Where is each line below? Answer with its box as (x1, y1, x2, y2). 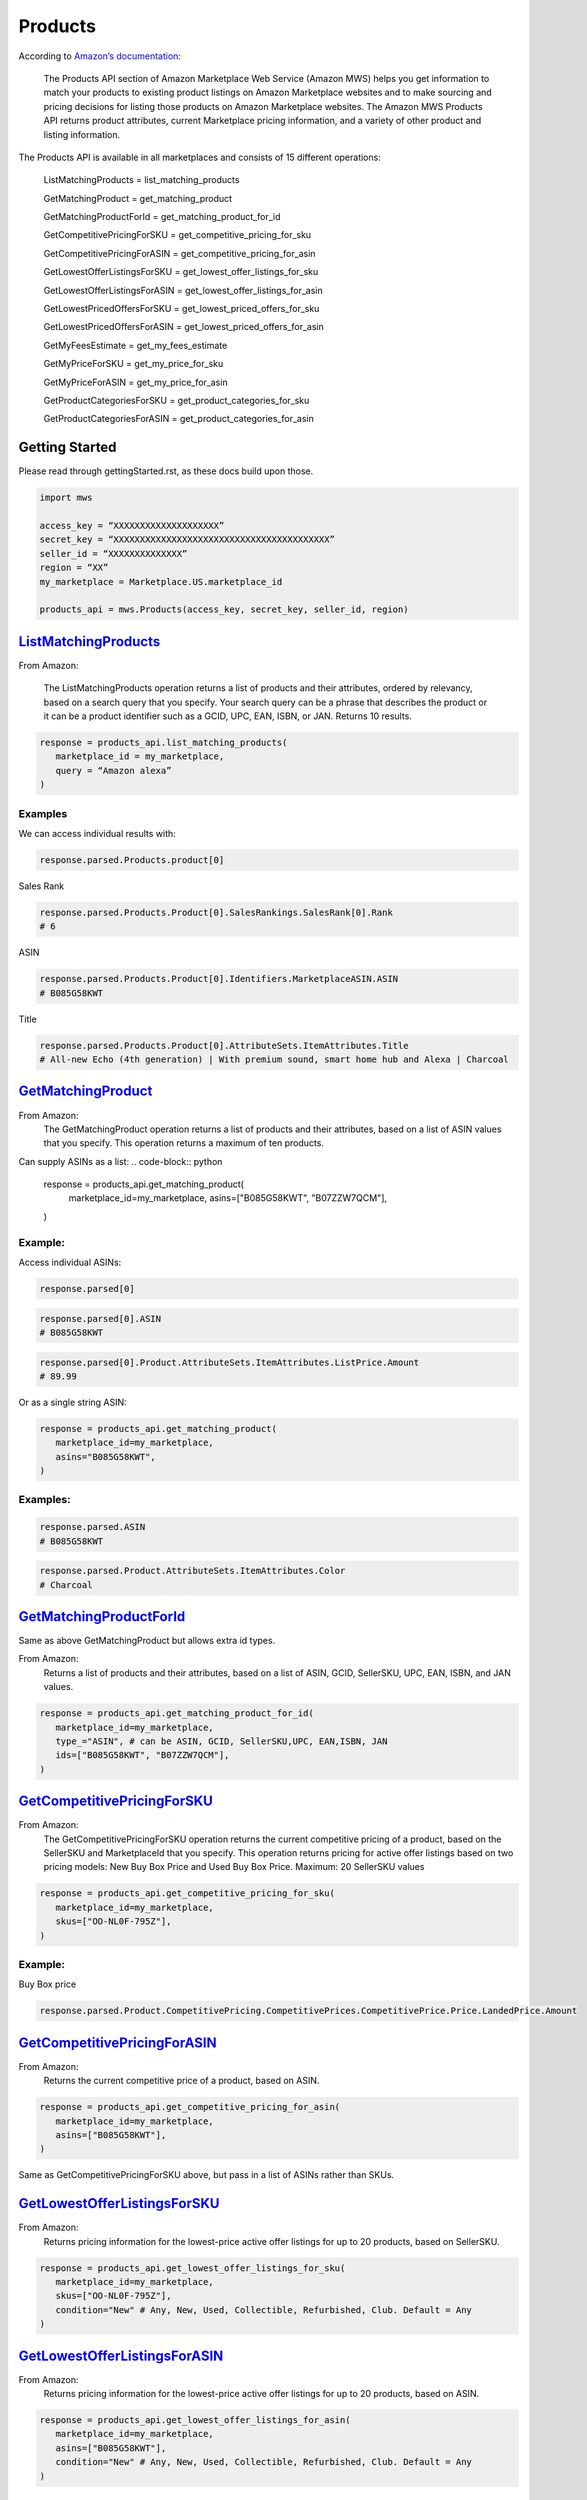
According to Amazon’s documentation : (18, 50, 182, 62)
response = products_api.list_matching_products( (39, 737, 288, 749)
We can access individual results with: (18, 827, 177, 839)
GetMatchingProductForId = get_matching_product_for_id (43, 211, 281, 223)
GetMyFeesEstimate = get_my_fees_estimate (43, 339, 228, 351)
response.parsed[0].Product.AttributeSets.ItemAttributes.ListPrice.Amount (39, 1356, 420, 1368)
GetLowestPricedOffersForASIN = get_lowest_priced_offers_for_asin (43, 321, 325, 333)
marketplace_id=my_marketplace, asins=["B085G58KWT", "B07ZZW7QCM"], (68, 1192, 388, 1204)
